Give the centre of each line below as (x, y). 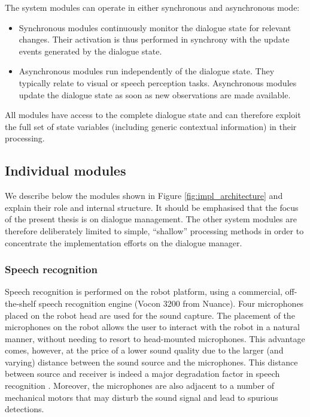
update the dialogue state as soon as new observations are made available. (155, 94)
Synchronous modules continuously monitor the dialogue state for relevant (155, 27)
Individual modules (66, 170)
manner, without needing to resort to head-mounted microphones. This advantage (155, 338)
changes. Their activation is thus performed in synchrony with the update (154, 39)
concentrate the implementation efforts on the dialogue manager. (124, 242)
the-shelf (20, 303)
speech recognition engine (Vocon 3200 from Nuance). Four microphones (171, 303)
